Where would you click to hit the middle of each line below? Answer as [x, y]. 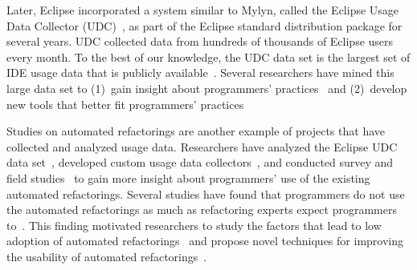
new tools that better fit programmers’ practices [125, 104]
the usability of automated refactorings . [107, 256]
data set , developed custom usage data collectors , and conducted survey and [200, 162]
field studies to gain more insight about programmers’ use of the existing [188, 177]
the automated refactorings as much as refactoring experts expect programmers [202, 210]
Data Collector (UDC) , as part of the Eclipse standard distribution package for [204, 25]
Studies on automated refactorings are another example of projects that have [196, 131]
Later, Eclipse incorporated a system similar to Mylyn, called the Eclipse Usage [203, 10]
